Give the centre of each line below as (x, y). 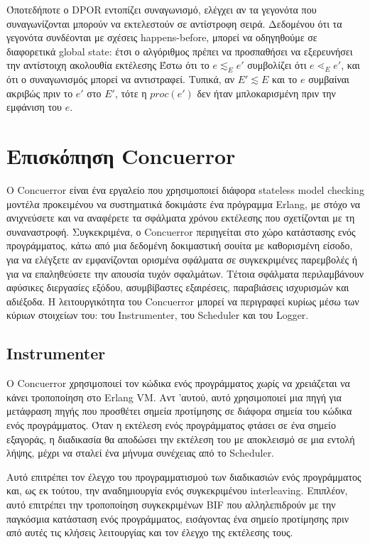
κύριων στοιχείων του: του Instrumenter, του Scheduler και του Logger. (158, 315)
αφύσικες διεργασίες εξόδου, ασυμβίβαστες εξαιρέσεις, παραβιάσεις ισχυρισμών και (178, 287)
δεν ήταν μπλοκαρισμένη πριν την (266, 93)
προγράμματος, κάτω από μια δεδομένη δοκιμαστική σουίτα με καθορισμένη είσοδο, (180, 245)
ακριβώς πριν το (40, 93)
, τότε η (131, 93)
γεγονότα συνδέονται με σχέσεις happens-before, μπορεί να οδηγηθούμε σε (162, 37)
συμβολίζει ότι (277, 65)
